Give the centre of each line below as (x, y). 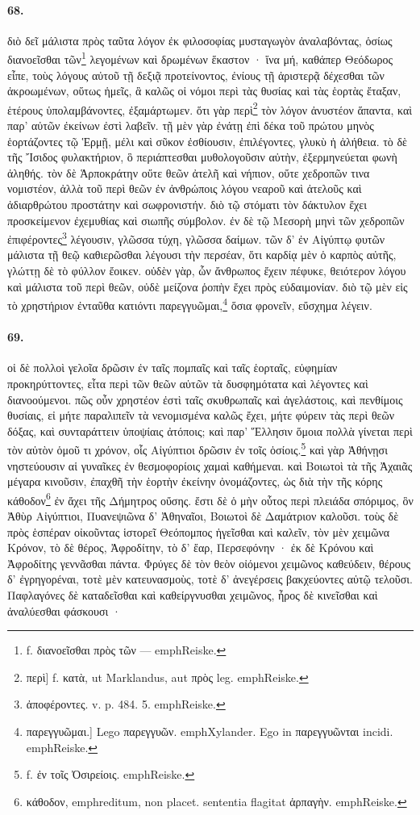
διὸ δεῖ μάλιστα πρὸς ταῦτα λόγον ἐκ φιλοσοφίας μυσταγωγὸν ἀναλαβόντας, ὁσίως (200, 40)
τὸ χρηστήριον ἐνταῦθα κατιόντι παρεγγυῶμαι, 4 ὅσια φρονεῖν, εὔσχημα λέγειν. (190, 304)
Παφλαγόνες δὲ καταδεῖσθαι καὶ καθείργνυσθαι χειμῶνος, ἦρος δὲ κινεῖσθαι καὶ (193, 594)
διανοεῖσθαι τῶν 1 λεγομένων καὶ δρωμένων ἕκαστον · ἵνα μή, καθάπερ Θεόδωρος (200, 58)
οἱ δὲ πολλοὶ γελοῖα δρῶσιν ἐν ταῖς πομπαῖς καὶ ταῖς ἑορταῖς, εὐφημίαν (173, 368)
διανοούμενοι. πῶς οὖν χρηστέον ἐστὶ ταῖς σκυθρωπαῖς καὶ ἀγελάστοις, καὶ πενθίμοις (205, 399)
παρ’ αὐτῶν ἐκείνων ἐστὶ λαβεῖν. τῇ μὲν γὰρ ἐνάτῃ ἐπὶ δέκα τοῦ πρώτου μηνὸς (191, 125)
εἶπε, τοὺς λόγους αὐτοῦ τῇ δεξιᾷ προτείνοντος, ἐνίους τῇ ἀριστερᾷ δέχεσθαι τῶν (196, 75)
